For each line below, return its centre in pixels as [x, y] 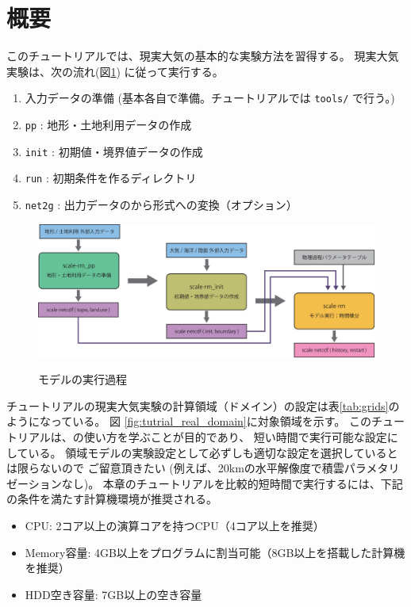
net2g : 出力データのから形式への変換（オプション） [161, 204]
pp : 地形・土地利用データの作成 [108, 124]
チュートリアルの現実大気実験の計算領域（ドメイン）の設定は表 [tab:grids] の [203, 405]
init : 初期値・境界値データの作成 [114, 151]
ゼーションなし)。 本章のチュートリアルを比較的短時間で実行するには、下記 [205, 483]
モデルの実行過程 [83, 379]
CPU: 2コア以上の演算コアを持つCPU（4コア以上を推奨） [175, 526]
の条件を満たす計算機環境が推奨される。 [112, 499]
